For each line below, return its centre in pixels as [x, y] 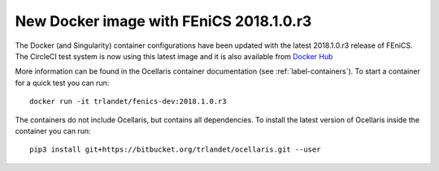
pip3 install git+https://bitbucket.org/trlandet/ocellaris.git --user [175, 150]
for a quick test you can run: [62, 83]
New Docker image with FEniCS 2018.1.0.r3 [163, 21]
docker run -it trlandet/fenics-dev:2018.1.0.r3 [128, 102]
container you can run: [53, 130]
